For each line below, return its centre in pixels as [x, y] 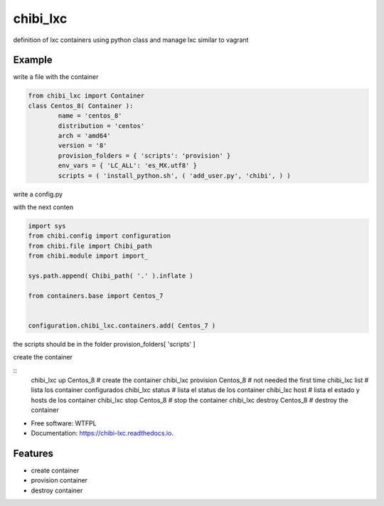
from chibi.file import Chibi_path [90, 246]
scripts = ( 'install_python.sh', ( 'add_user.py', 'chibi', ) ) [174, 175]
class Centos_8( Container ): [81, 106]
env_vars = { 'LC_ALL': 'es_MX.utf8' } [127, 166]
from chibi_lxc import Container [86, 96]
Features [33, 453]
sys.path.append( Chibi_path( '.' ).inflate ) [111, 275]
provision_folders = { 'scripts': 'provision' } [144, 156]
